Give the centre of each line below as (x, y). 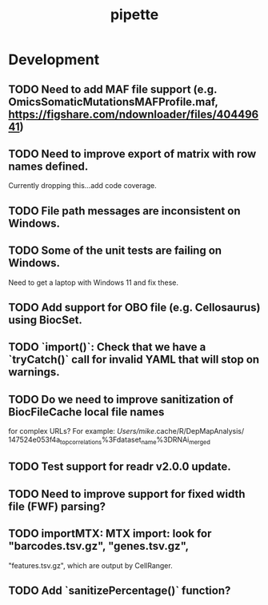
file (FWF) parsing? (57, 506)
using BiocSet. (45, 320)
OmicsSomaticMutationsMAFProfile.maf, (113, 102)
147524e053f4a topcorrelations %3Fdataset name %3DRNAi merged (109, 440)
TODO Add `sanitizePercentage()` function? (120, 590)
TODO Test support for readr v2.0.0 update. (120, 467)
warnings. (34, 373)
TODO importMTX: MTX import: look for (110, 534)
